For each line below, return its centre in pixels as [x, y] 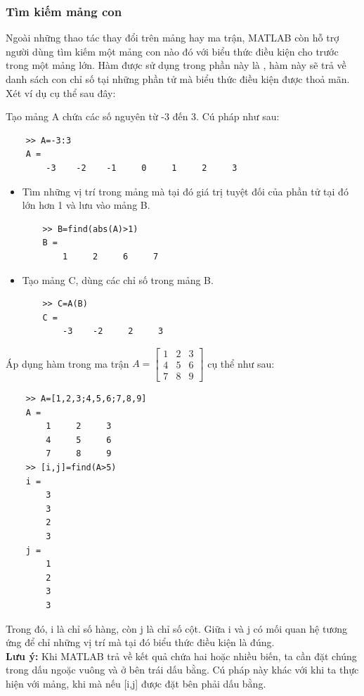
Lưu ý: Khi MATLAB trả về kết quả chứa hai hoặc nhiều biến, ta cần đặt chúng [181, 656]
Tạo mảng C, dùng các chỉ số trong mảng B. [118, 279]
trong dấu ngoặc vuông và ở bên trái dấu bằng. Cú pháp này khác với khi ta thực [182, 670]
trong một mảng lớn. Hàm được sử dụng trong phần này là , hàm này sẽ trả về [176, 65]
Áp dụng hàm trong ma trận [67, 363]
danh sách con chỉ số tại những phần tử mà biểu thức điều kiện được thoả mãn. [178, 79]
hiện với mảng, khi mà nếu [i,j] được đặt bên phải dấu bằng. [136, 683]
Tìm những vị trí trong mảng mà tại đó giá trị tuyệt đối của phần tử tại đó [185, 191]
